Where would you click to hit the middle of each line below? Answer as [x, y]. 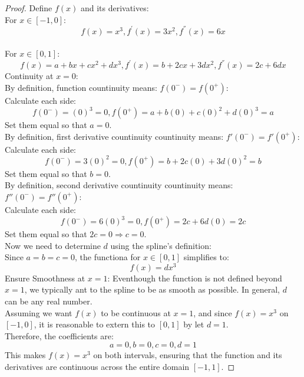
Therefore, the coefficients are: [59, 335]
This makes [25, 355]
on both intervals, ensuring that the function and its [188, 355]
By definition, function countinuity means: [81, 87]
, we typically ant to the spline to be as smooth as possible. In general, [152, 289]
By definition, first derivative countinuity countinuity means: [114, 136]
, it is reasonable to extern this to [95, 324]
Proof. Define [29, 8]
